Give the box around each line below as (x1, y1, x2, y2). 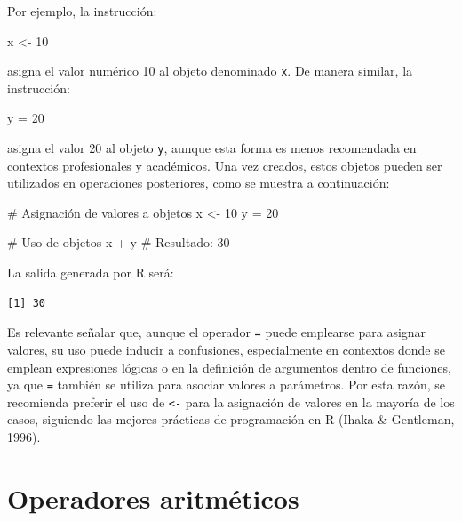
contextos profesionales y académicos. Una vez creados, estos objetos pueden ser (7, 156, 442, 174)
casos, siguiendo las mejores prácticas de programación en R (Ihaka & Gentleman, (7, 410, 455, 429)
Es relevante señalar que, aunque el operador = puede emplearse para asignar (7, 323, 426, 341)
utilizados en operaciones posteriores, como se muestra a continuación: (7, 173, 390, 192)
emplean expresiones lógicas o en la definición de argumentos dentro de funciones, (7, 357, 451, 376)
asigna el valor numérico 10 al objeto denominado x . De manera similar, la (7, 61, 413, 80)
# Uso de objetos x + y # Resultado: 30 (7, 233, 230, 252)
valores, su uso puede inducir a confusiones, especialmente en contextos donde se (7, 340, 445, 358)
